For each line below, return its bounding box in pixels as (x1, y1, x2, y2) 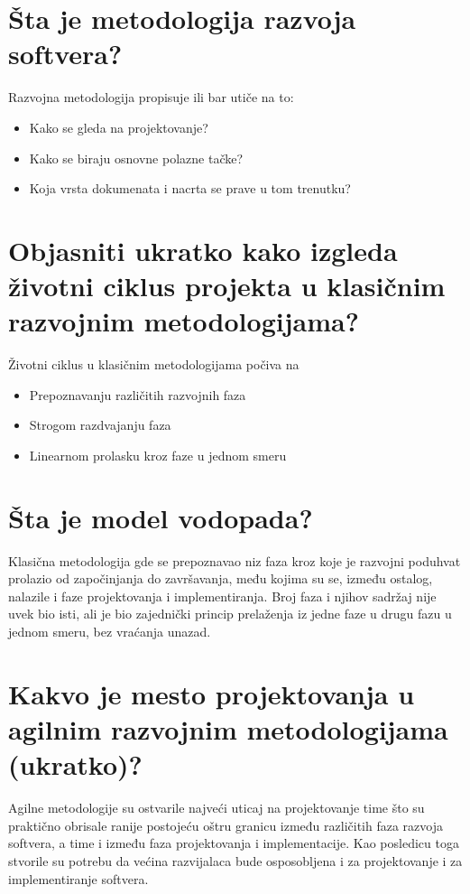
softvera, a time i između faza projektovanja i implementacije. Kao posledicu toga (8, 833, 459, 852)
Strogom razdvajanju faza (29, 415, 171, 434)
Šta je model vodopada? (8, 498, 313, 535)
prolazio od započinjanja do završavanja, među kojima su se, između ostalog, (8, 569, 433, 588)
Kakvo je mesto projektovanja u (8, 675, 415, 712)
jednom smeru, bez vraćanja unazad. (8, 622, 211, 641)
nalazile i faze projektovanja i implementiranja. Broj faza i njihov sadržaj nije (8, 586, 437, 605)
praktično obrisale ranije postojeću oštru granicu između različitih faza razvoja (8, 815, 443, 834)
